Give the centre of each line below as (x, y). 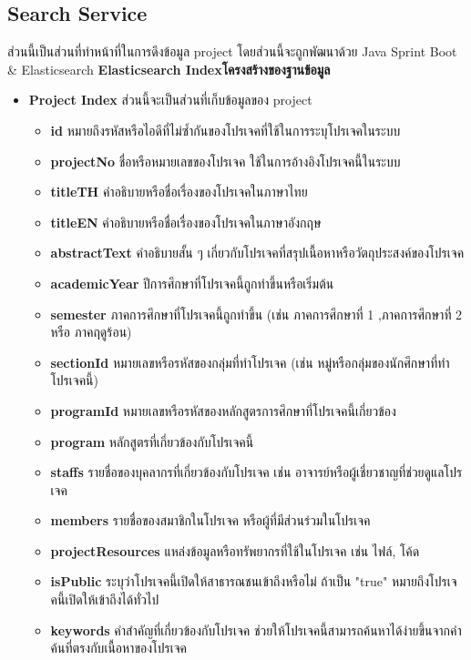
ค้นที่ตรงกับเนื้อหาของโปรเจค (119, 648)
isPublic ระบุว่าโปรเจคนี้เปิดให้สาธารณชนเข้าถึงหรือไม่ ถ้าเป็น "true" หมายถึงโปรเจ (254, 581)
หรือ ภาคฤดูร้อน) (91, 332)
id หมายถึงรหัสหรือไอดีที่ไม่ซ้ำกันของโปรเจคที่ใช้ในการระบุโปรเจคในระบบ (225, 130)
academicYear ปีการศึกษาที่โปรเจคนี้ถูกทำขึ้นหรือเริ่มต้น (192, 283)
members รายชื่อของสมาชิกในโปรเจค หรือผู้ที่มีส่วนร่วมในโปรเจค (210, 520)
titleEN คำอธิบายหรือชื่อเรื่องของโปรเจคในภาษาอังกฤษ (186, 222)
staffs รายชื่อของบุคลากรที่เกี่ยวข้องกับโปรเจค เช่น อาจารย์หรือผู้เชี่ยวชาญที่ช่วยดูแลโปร (256, 472)
